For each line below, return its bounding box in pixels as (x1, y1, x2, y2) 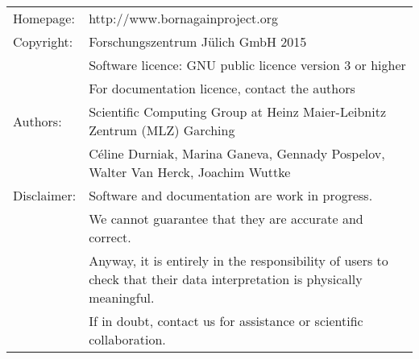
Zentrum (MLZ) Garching (89, 121, 235, 139)
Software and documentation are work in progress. (89, 186, 373, 204)
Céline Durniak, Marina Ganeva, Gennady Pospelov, (89, 144, 385, 163)
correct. (89, 228, 131, 246)
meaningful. (89, 288, 155, 307)
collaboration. (89, 330, 166, 349)
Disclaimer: (13, 186, 77, 204)
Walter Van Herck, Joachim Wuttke (89, 163, 291, 181)
